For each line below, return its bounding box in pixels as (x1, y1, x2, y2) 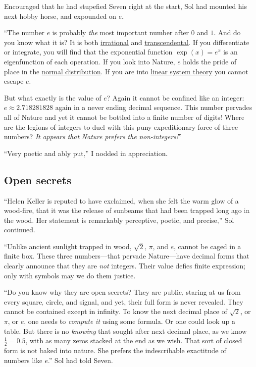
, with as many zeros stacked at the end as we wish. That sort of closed (25, 335, 242, 346)
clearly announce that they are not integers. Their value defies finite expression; (4, 261, 246, 271)
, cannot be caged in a (173, 241, 241, 251)
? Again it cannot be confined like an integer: (106, 92, 244, 103)
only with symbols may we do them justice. (4, 270, 136, 280)
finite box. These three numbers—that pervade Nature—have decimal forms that (4, 251, 250, 261)
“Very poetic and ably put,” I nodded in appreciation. (4, 148, 168, 158)
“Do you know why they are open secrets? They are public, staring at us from (4, 287, 241, 297)
